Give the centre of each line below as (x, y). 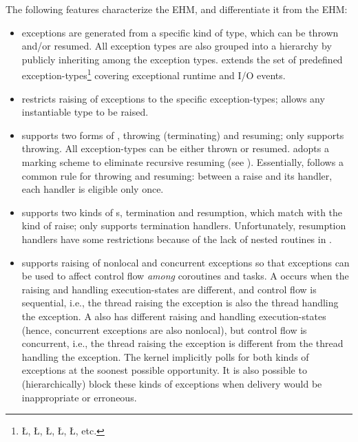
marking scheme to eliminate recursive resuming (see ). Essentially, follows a (182, 162)
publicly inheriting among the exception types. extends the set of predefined (182, 59)
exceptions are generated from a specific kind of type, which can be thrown (180, 32)
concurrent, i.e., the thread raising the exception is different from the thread (182, 343)
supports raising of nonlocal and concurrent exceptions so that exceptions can (186, 262)
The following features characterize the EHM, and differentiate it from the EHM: (177, 9)
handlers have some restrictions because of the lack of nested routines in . (177, 239)
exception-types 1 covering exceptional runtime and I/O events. (154, 74)
